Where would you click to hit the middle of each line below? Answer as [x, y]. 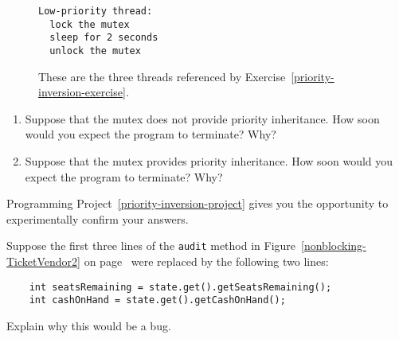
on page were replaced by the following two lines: [206, 261]
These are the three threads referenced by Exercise [162, 76]
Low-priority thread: [96, 11]
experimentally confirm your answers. [98, 218]
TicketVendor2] [43, 261]
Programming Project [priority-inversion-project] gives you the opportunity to [198, 203]
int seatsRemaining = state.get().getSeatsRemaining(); [180, 287]
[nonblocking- [334, 245]
